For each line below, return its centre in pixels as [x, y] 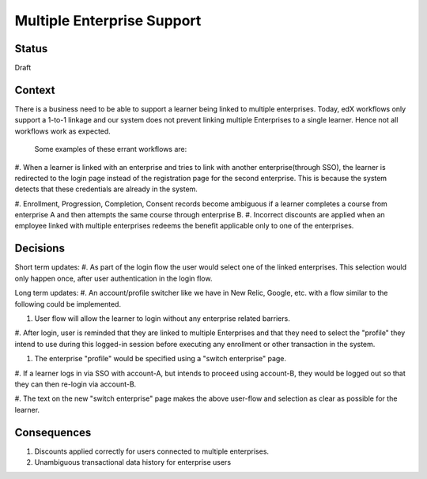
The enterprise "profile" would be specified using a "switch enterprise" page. [161, 359]
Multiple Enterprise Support [108, 21]
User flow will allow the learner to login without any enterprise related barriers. [162, 318]
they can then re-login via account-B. [76, 384]
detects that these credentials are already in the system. [106, 189]
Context [35, 90]
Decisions [40, 249]
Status [31, 49]
